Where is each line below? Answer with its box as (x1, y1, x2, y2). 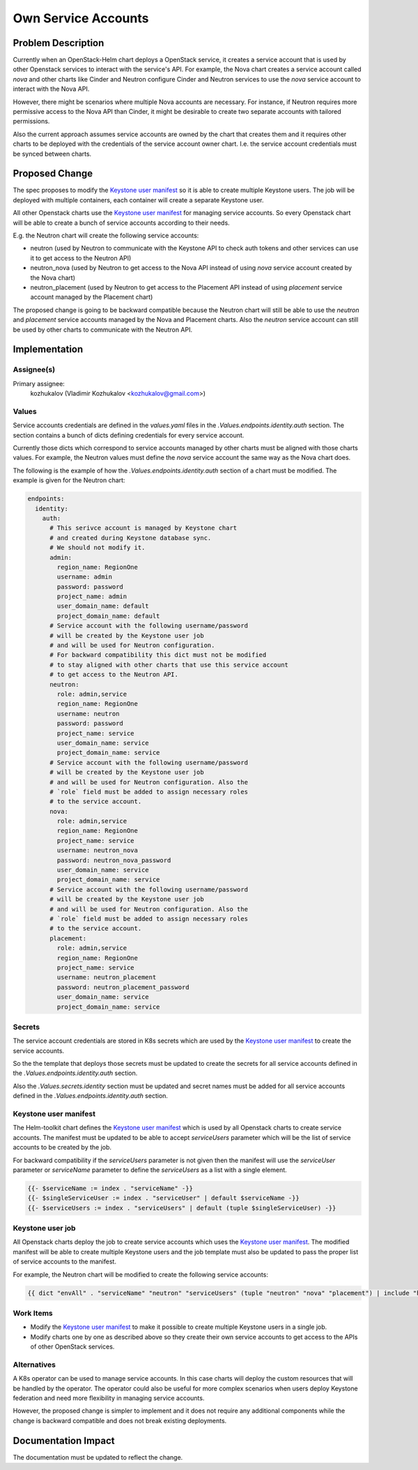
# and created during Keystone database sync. (49, 534, 212, 542)
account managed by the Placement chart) (30, 293, 153, 302)
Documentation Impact (13, 1434, 115, 1446)
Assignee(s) (13, 365, 56, 375)
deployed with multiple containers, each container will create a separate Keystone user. (13, 195, 264, 204)
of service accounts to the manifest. (13, 1257, 116, 1266)
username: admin (56, 573, 113, 581)
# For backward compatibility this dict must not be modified (49, 651, 267, 659)
